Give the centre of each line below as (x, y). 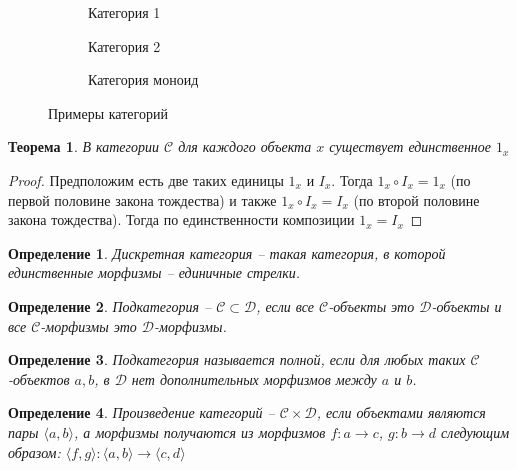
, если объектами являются (401, 412)
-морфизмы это (88, 325)
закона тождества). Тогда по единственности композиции (181, 219)
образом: (34, 451)
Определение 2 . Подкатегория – (110, 305)
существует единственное (410, 146)
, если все (285, 305)
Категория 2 (124, 45)
